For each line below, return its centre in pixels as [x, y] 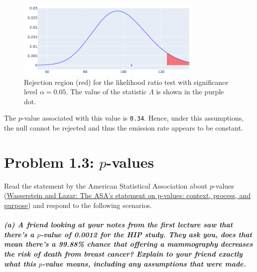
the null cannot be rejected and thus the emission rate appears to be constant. [124, 128]
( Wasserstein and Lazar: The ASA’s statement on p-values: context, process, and [128, 195]
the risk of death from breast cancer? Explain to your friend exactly [123, 254]
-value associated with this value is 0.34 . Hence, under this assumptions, [133, 118]
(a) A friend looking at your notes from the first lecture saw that [119, 225]
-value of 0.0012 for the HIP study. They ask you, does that [146, 234]
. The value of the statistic [106, 92]
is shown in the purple [190, 92]
